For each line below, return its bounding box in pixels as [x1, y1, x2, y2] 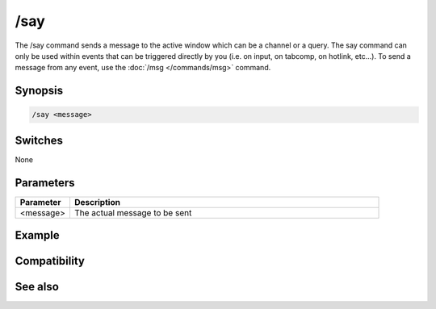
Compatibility [15, 254, 85, 268]
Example [15, 228, 60, 242]
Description [73, 196, 121, 207]
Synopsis [15, 84, 64, 98]
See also [15, 280, 60, 294]
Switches [15, 133, 64, 147]
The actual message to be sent [73, 207, 192, 218]
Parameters [15, 176, 75, 190]
